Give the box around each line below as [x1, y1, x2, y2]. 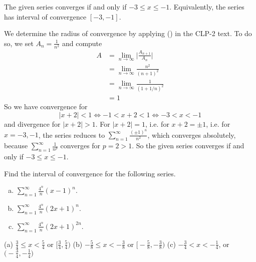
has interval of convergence [4, 11, 87, 22]
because [4, 140, 28, 151]
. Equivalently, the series [169, 2, 244, 12]
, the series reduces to [38, 129, 105, 140]
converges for [60, 140, 101, 151]
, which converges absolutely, [147, 129, 236, 140]
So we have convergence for [4, 101, 88, 112]
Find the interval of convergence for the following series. [4, 168, 176, 178]
